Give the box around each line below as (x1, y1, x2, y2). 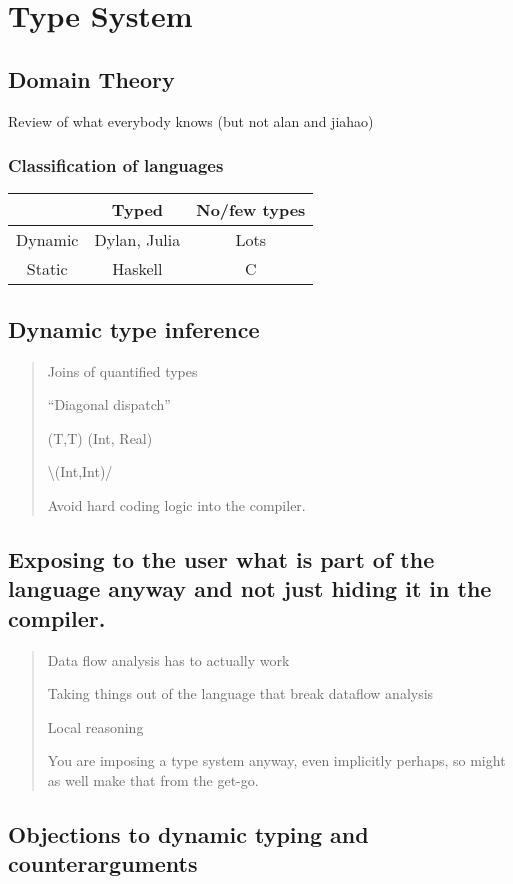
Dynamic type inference (8, 313, 260, 344)
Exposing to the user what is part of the (8, 543, 435, 574)
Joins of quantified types (47, 360, 198, 381)
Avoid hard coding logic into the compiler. (47, 494, 306, 515)
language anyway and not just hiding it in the (8, 573, 492, 604)
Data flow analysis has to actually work (47, 649, 290, 670)
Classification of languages (8, 153, 224, 178)
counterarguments (8, 848, 198, 879)
